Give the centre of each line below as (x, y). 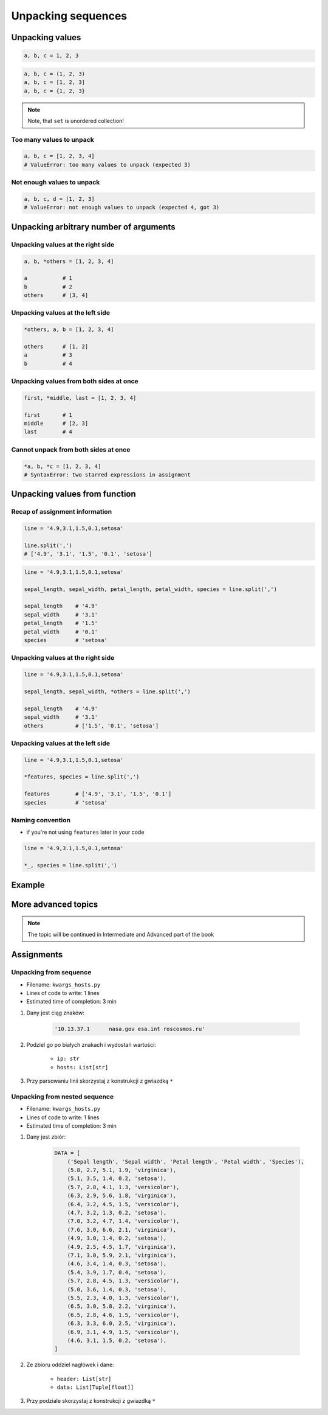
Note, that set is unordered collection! (76, 121)
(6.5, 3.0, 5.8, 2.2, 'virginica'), (121, 1306)
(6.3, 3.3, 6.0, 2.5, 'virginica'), (121, 1323)
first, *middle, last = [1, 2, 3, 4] (80, 398)
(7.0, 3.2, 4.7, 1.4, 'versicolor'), (123, 1221)
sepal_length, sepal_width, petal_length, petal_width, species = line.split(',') (151, 589)
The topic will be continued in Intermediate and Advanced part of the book (121, 934)
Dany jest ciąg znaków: (55, 1013)
